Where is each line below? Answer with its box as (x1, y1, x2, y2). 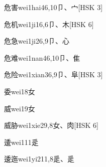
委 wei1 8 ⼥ (4, 86, 35, 96)
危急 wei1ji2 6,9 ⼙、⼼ (4, 36, 69, 46)
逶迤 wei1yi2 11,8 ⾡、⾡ (4, 153, 75, 164)
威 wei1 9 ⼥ (4, 103, 35, 113)
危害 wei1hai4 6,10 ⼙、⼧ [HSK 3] (4, 2, 103, 12)
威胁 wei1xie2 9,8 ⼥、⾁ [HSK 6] (4, 120, 98, 130)
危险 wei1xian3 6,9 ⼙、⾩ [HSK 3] (4, 69, 103, 80)
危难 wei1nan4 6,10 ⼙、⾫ (4, 52, 80, 63)
